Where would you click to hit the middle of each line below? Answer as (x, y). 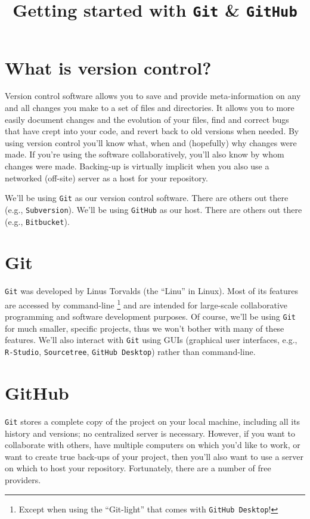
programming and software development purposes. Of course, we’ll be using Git (150, 316)
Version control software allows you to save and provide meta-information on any (153, 96)
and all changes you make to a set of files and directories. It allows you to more (150, 108)
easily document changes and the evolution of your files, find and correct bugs (147, 119)
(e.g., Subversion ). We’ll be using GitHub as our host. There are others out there (154, 209)
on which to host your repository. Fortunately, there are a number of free (138, 468)
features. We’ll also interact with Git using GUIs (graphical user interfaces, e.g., (151, 340)
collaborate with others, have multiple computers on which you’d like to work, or (153, 445)
